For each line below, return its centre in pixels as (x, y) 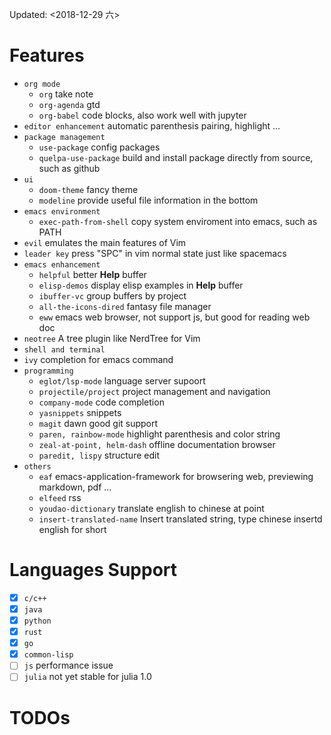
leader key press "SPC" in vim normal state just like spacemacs (155, 253)
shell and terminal (64, 349)
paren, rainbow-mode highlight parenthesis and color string (159, 434)
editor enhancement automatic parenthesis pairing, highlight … (152, 125)
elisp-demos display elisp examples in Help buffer (141, 285)
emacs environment (62, 211)
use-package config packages (99, 147)
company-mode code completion (101, 402)
